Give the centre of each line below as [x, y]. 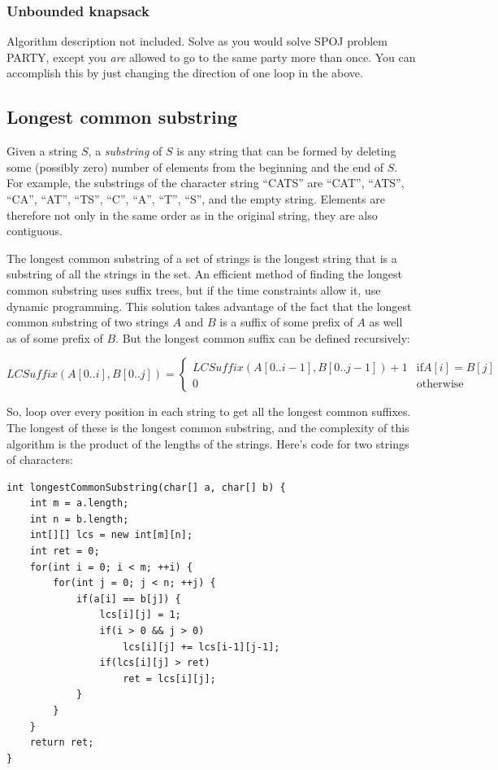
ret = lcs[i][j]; [169, 678]
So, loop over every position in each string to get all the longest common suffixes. [209, 411]
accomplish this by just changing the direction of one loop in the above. [185, 73]
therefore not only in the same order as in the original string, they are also [192, 214]
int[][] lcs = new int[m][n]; [111, 535]
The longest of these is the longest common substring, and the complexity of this [208, 427]
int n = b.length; [79, 519]
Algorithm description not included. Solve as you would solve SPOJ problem [197, 41]
